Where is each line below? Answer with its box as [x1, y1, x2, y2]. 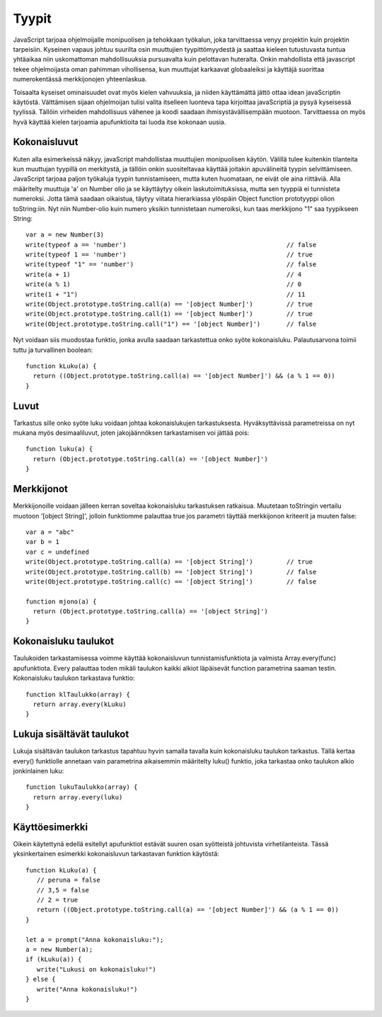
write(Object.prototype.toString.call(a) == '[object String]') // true [25, 558, 313, 566]
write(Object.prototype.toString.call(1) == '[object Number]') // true [25, 310, 313, 318]
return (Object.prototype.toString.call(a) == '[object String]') [33, 608, 268, 615]
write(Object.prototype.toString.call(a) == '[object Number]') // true [25, 300, 313, 308]
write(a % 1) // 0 [25, 280, 302, 288]
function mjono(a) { [25, 597, 97, 606]
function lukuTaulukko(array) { [25, 783, 138, 791]
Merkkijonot [13, 483, 69, 495]
